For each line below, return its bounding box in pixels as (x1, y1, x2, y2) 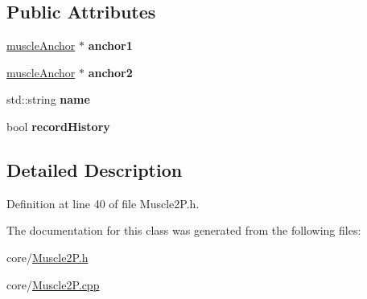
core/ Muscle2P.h (6, 248, 89, 265)
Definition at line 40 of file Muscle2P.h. (6, 195, 200, 211)
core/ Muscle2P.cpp (6, 276, 100, 293)
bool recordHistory (6, 117, 110, 134)
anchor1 (88, 37, 133, 54)
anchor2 (88, 63, 133, 80)
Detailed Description (6, 157, 183, 182)
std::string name (6, 91, 90, 108)
